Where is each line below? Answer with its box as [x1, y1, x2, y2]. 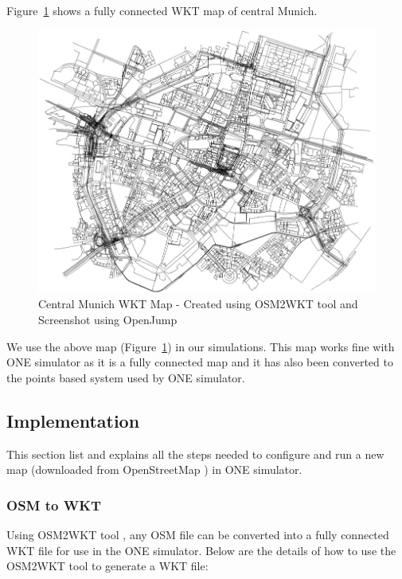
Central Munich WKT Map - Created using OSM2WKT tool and [38, 295, 358, 312]
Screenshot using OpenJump [38, 311, 178, 327]
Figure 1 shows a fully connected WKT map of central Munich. [6, 2, 318, 18]
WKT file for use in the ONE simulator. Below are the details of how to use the [6, 542, 396, 558]
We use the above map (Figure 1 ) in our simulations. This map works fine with [6, 338, 395, 354]
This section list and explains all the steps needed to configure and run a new [6, 445, 384, 462]
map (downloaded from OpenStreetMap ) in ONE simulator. [6, 461, 302, 478]
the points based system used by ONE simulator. [6, 369, 245, 385]
